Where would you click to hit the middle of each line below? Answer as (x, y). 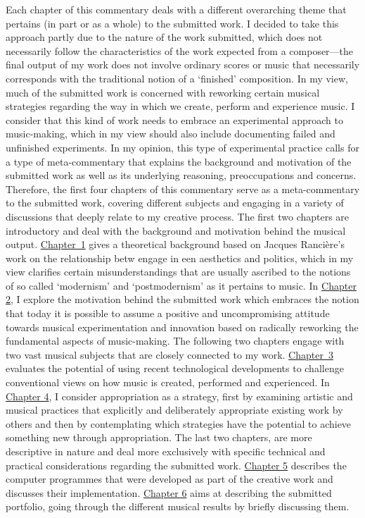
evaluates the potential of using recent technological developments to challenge (175, 368)
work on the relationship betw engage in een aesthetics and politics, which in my (180, 258)
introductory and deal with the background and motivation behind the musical (176, 230)
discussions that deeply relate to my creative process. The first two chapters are (178, 216)
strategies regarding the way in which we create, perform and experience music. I (180, 106)
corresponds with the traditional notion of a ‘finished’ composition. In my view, (177, 78)
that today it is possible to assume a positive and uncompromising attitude (168, 313)
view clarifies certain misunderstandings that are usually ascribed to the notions (178, 272)
